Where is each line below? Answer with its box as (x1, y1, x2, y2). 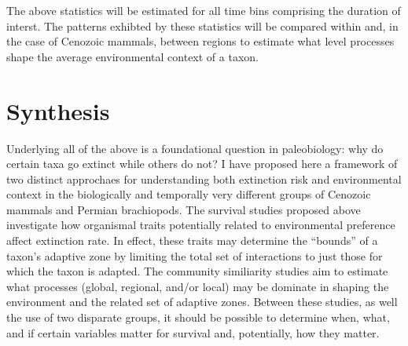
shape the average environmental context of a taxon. (6, 48, 259, 64)
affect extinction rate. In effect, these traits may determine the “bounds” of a (6, 232, 378, 249)
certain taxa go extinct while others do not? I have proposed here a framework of (6, 155, 398, 172)
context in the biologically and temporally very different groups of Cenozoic (6, 186, 371, 202)
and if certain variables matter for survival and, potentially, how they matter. (6, 324, 380, 341)
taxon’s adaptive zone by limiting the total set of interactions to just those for (6, 247, 383, 264)
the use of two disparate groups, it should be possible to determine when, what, (6, 309, 390, 326)
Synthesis (6, 94, 110, 126)
